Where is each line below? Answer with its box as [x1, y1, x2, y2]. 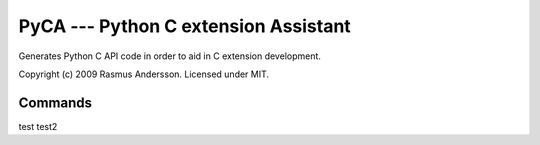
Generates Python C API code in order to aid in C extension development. [18, 50, 322, 62]
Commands [18, 94, 93, 111]
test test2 [18, 120, 58, 132]
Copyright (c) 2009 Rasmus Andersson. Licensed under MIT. [18, 68, 270, 80]
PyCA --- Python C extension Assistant [18, 15, 352, 37]
